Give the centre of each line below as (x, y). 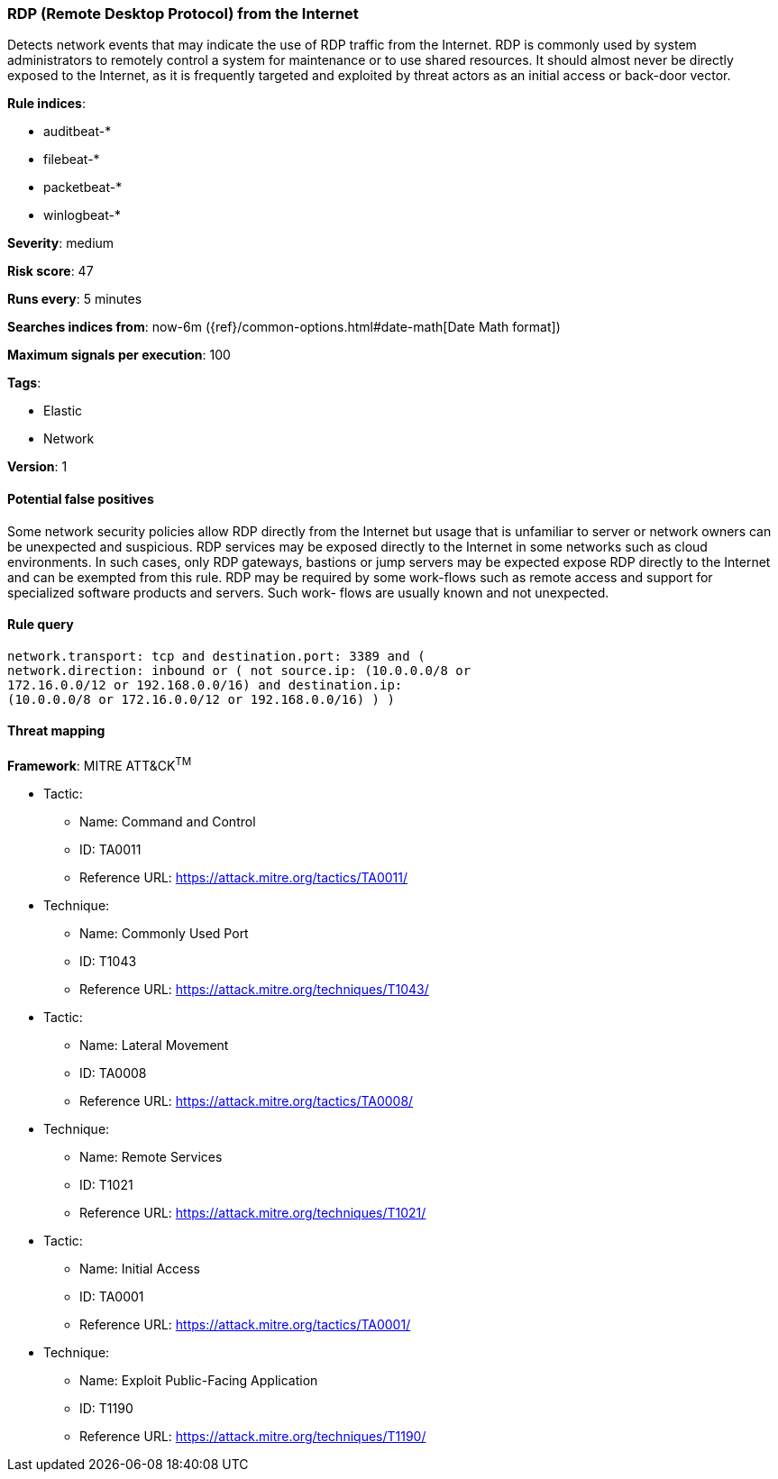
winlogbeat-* (82, 215)
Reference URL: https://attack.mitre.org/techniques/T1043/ (254, 989)
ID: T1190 (106, 1408)
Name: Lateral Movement (154, 1045)
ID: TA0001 (112, 1296)
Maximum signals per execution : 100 (119, 355)
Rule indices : (46, 104)
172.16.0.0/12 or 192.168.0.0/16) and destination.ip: (205, 685)
